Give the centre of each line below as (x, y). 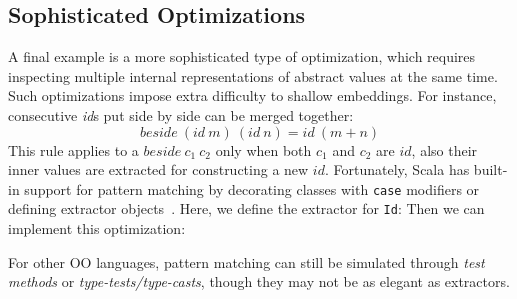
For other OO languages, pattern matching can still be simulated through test (246, 261)
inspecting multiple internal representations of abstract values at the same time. (253, 75)
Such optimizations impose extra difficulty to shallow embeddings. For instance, (252, 95)
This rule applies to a (73, 149)
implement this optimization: (97, 228)
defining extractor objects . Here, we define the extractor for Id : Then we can (246, 208)
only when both (263, 149)
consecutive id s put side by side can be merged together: (181, 114)
